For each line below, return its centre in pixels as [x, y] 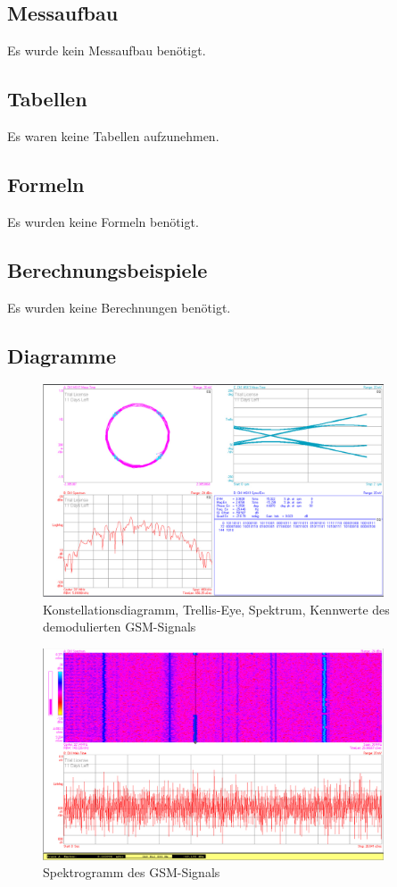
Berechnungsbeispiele [108, 269]
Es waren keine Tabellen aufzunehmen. [113, 136]
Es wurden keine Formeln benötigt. [103, 221]
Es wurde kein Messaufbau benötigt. [107, 50]
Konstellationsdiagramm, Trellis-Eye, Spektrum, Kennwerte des [216, 609]
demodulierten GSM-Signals [120, 627]
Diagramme [62, 355]
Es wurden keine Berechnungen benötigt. [119, 307]
